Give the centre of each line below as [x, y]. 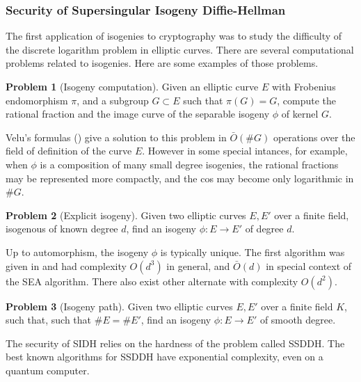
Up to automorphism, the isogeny [77, 252]
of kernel [300, 114]
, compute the [306, 100]
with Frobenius [304, 86]
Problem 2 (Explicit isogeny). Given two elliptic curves [126, 215]
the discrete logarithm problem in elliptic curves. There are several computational [180, 49]
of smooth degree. [298, 320]
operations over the [314, 137]
